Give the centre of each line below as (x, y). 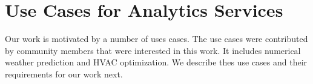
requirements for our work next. (64, 73)
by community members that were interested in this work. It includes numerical (153, 50)
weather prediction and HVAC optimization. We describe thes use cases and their (156, 62)
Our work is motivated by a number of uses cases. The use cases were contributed (156, 39)
